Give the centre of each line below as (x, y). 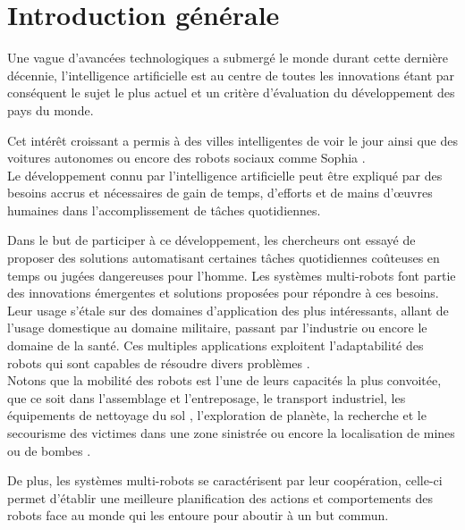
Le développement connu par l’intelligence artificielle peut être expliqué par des (225, 175)
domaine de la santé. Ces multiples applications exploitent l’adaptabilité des (216, 345)
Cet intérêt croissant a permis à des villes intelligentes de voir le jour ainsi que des (232, 140)
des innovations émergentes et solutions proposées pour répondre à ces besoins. (223, 293)
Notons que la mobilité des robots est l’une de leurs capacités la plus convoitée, (224, 380)
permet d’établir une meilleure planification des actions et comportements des (220, 497)
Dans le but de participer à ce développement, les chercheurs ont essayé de (211, 240)
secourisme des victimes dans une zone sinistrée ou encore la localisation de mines (231, 433)
